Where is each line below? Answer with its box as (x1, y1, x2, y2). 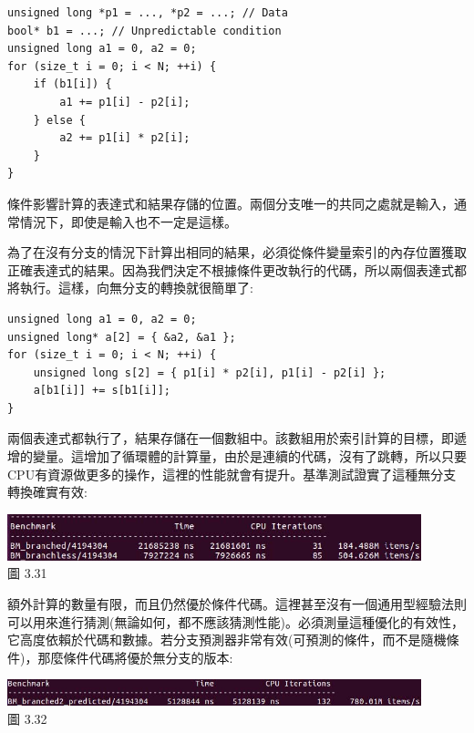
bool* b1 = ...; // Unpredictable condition (7, 24, 282, 37)
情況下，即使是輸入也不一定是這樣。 (19, 212, 237, 231)
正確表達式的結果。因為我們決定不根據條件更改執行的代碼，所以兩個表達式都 (7, 260, 467, 279)
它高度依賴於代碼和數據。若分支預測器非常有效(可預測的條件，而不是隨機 (7, 630, 447, 649)
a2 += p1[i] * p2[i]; (59, 131, 191, 145)
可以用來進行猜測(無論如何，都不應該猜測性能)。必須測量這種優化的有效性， (7, 612, 464, 631)
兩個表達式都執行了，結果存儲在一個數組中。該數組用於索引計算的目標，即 (7, 428, 454, 448)
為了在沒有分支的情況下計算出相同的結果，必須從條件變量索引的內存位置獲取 (7, 243, 467, 262)
